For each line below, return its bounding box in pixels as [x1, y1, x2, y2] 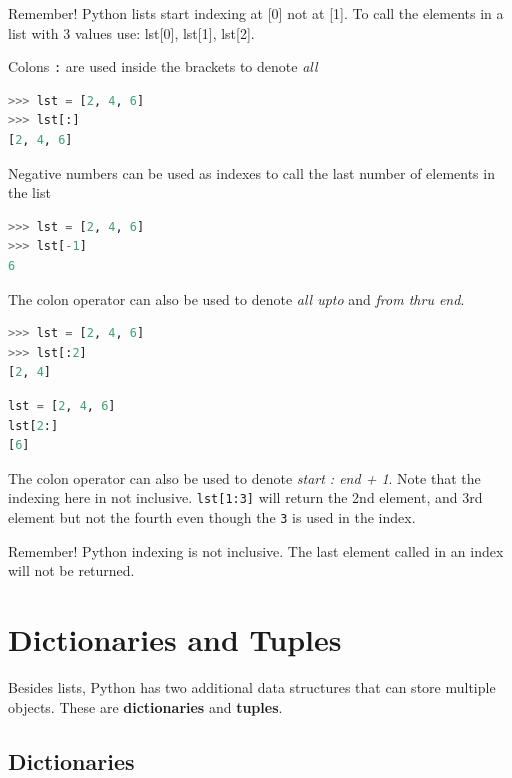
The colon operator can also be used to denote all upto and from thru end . [8, 288, 465, 309]
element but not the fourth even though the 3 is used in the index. [8, 507, 416, 527]
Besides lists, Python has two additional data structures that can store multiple [8, 676, 496, 697]
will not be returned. [8, 560, 135, 581]
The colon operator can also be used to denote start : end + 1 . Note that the [8, 467, 481, 488]
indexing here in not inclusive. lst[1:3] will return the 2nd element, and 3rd [8, 487, 483, 508]
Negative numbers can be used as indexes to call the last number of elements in [8, 162, 495, 183]
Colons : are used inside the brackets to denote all [8, 56, 318, 77]
